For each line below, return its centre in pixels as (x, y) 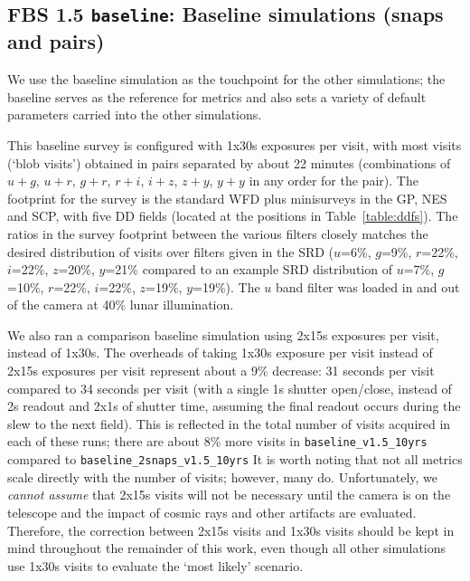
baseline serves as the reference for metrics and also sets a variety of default (217, 96)
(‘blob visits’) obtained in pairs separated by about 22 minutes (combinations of (229, 162)
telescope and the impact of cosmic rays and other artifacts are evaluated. (212, 512)
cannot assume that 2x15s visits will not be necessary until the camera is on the (229, 495)
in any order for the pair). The (334, 181)
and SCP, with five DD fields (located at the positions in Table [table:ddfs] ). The (233, 216)
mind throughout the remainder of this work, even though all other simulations (227, 548)
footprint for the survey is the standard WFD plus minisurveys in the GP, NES (227, 198)
